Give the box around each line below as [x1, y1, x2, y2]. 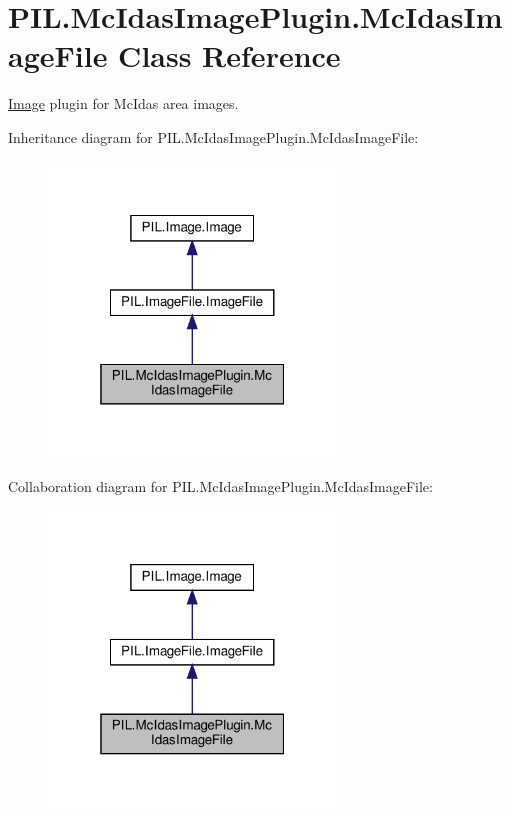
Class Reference [118, 35, 341, 76]
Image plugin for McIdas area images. [8, 93, 239, 114]
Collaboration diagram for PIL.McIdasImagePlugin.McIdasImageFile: [8, 476, 433, 497]
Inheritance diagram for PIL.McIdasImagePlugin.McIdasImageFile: [8, 126, 419, 147]
